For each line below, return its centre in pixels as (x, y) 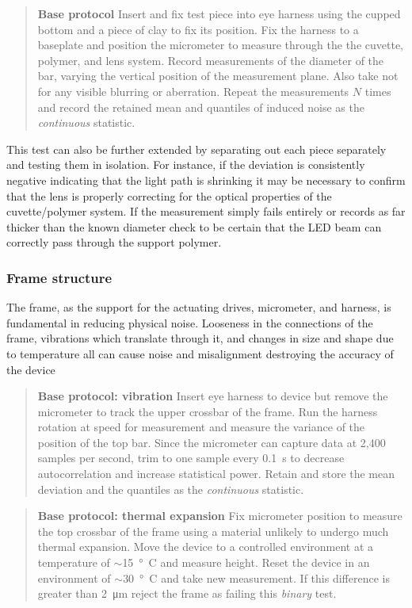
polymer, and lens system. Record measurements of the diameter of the (211, 60)
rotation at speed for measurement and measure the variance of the (201, 427)
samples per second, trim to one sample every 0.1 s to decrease (191, 458)
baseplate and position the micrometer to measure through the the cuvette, (220, 45)
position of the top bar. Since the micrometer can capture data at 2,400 (212, 442)
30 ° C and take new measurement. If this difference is (256, 577)
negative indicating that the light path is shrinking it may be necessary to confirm (206, 180)
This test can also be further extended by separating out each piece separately (196, 149)
